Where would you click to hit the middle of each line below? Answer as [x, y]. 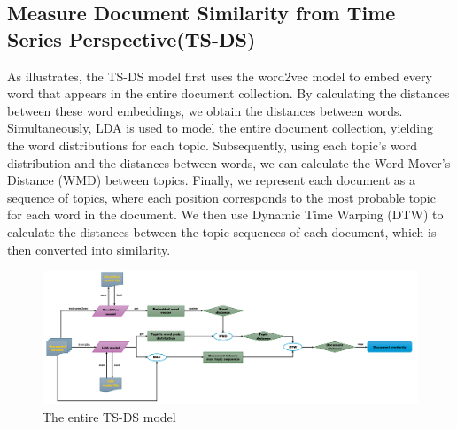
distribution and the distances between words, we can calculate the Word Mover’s [229, 162]
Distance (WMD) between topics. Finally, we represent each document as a [211, 180]
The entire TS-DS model [109, 416]
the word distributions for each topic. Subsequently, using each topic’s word [212, 145]
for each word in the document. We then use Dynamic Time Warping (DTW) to [225, 214]
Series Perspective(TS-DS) [132, 38]
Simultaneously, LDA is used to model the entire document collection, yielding [220, 128]
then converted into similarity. [89, 249]
